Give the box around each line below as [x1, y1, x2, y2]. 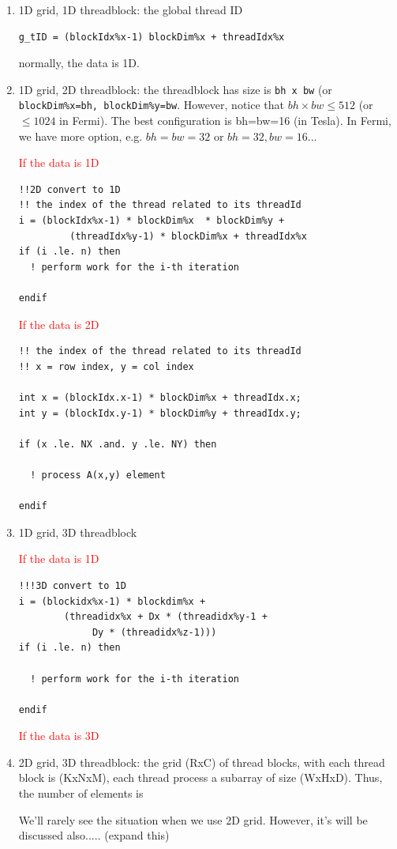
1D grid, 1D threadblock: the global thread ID [18, 2, 243, 17]
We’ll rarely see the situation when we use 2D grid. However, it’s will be [18, 811, 368, 828]
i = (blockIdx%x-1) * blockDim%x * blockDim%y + [18, 215, 285, 227]
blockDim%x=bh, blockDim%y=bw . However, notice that [18, 96, 284, 113]
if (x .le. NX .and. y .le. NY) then [18, 438, 217, 450]
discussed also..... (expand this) [18, 827, 170, 843]
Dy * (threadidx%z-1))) [92, 626, 217, 638]
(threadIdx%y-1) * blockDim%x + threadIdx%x [69, 230, 307, 242]
